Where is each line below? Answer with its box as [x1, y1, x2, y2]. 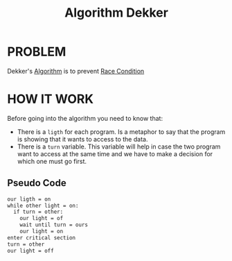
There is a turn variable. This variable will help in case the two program [17, 142, 221, 151]
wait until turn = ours [19, 221, 89, 228]
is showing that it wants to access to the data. [17, 135, 148, 143]
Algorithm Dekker [64, 5, 168, 21]
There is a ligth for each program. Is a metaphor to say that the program [17, 127, 226, 136]
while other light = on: [7, 202, 79, 209]
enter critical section [7, 234, 76, 241]
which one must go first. [17, 157, 87, 165]
